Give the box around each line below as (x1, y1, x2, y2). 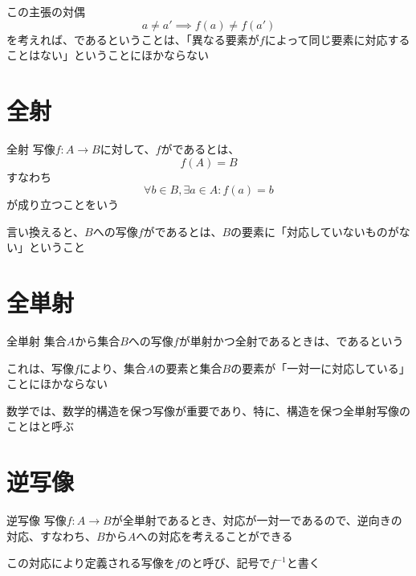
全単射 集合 (6, 333, 67, 349)
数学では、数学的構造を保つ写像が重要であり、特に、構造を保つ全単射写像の (6, 402, 410, 419)
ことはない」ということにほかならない (6, 47, 209, 63)
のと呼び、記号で (180, 554, 271, 571)
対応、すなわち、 (6, 527, 96, 544)
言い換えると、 (6, 223, 85, 239)
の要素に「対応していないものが (230, 223, 399, 239)
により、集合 (79, 359, 147, 376)
